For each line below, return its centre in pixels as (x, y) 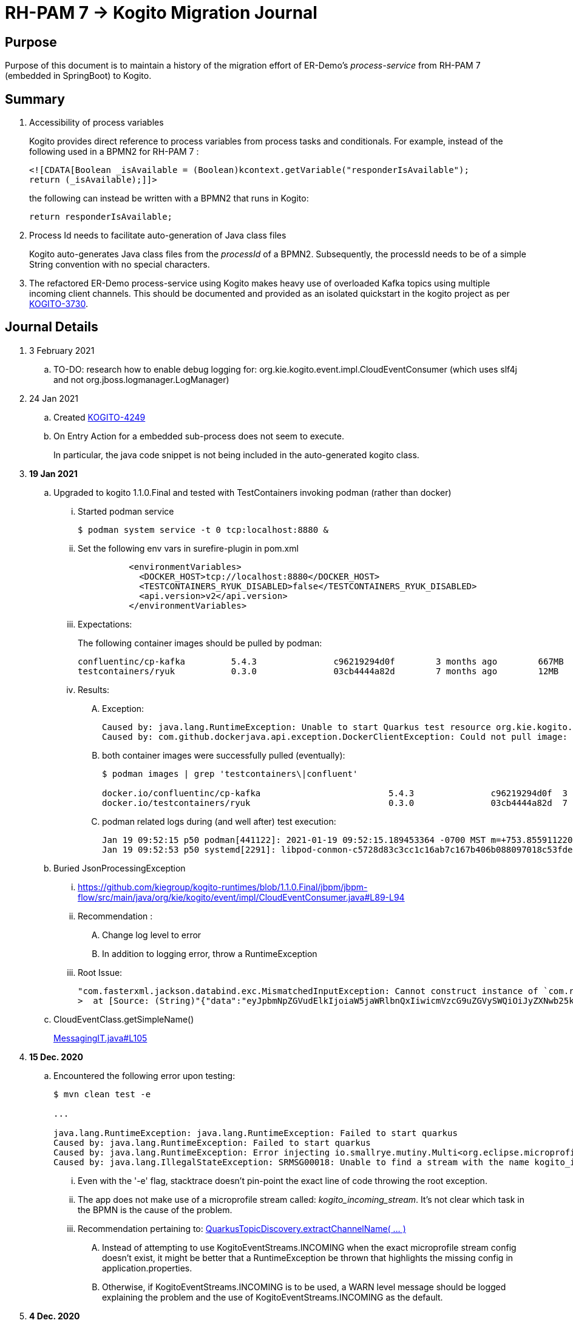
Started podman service (126, 511)
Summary (35, 99)
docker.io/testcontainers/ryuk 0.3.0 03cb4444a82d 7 (335, 803)
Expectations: (105, 624)
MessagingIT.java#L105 (100, 1038)
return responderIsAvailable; (101, 217)
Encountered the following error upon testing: (144, 1075)
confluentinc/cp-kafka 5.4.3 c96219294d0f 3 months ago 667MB (321, 661)
